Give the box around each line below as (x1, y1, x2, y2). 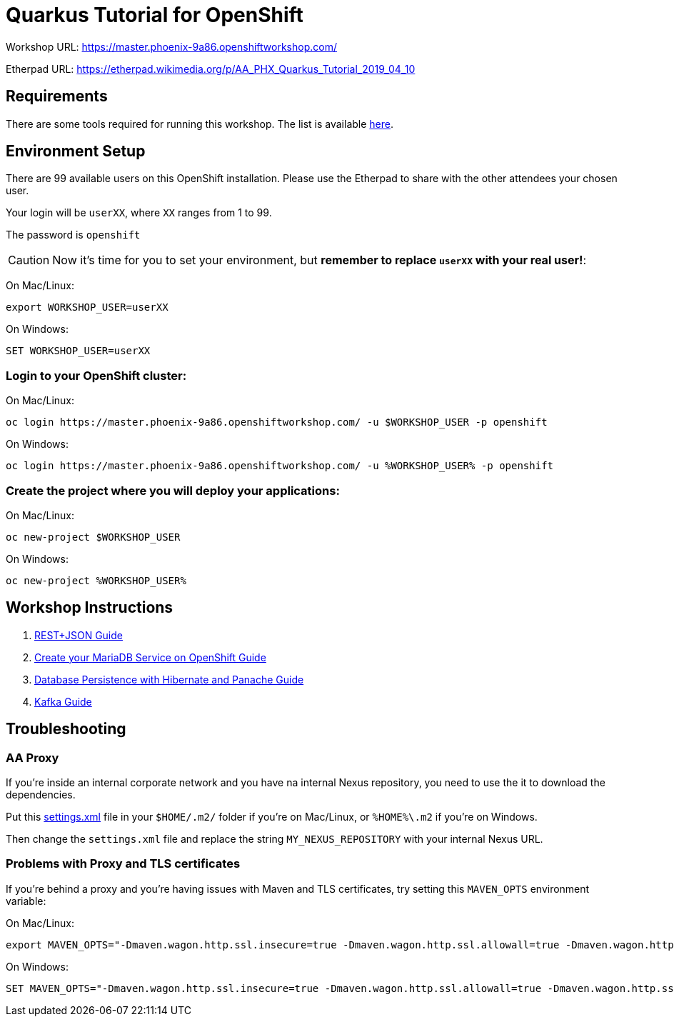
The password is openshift (6, 229, 141, 241)
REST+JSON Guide (34, 628, 123, 641)
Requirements (6, 87, 108, 106)
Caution (8, 253, 50, 268)
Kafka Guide (34, 695, 92, 708)
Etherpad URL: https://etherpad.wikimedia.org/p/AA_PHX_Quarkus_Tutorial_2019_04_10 (6, 62, 416, 75)
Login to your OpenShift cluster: (6, 368, 187, 383)
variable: (6, 894, 46, 907)
